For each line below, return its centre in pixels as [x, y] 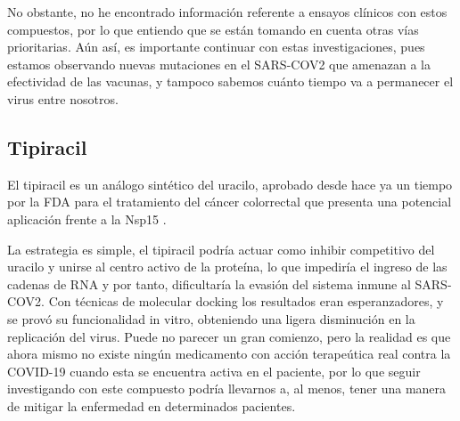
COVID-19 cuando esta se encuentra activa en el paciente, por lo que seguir [214, 371]
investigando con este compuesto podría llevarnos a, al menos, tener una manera [227, 389]
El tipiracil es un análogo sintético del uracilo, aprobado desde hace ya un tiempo [230, 184]
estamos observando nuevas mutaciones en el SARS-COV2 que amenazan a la [219, 64]
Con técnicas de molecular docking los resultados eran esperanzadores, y [246, 301]
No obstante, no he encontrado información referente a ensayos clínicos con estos [227, 12]
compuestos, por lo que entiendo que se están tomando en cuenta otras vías [213, 29]
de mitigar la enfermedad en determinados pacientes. [152, 405]
